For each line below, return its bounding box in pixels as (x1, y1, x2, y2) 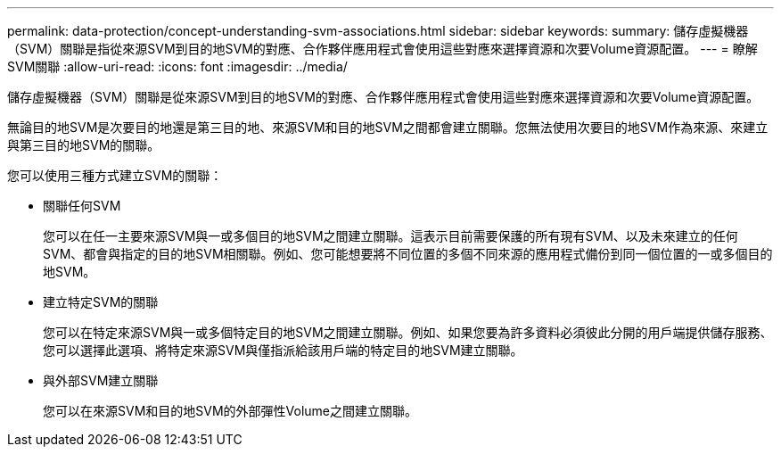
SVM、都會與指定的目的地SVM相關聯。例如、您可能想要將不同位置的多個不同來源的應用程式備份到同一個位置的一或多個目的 (43, 246, 773, 261)
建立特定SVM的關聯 (43, 294, 159, 310)
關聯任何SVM (43, 198, 121, 213)
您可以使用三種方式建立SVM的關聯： (7, 168, 223, 183)
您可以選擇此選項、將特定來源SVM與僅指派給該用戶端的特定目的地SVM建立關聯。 (43, 343, 523, 358)
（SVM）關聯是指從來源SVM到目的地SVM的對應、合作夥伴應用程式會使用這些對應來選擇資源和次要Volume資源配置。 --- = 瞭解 (7, 41, 758, 56)
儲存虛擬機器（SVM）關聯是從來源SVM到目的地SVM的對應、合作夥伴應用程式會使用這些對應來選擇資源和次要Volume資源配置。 (7, 89, 760, 104)
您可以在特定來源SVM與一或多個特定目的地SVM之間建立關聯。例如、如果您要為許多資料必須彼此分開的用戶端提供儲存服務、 (43, 325, 773, 340)
